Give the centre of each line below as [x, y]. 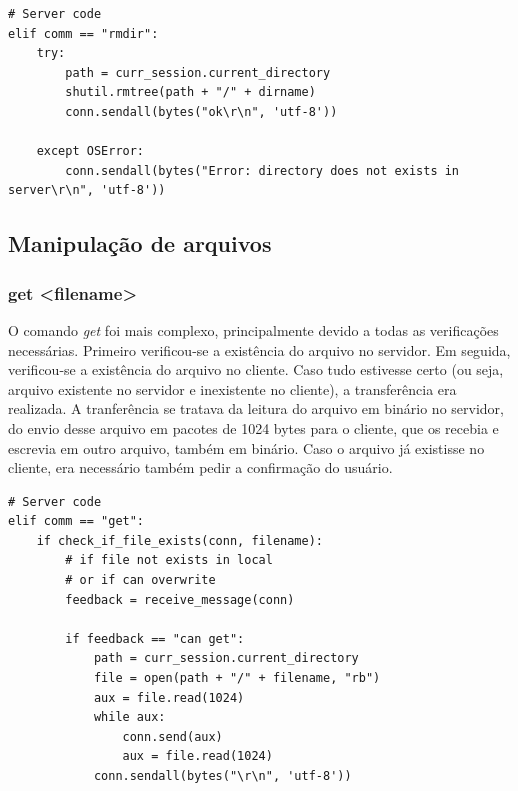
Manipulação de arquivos [140, 243]
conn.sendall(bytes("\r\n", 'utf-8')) [222, 776]
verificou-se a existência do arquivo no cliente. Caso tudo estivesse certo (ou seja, [256, 369]
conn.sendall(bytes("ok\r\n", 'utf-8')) [201, 111]
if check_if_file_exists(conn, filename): [179, 540]
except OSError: [90, 151]
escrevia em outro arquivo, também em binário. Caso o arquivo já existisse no [246, 447]
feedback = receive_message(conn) [180, 599]
